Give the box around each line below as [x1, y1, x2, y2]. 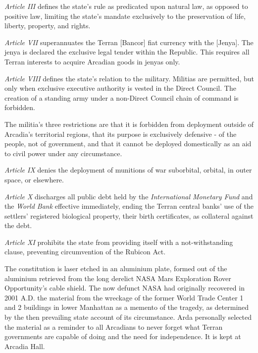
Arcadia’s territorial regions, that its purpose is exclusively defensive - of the [4, 128, 237, 139]
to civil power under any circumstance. [4, 148, 122, 158]
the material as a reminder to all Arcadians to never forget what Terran [4, 321, 223, 332]
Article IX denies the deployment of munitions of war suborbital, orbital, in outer [4, 165, 252, 175]
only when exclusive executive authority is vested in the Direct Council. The [4, 83, 236, 93]
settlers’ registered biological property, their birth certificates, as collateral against [4, 210, 254, 221]
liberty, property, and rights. [4, 20, 91, 31]
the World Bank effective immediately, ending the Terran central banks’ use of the [4, 201, 254, 211]
